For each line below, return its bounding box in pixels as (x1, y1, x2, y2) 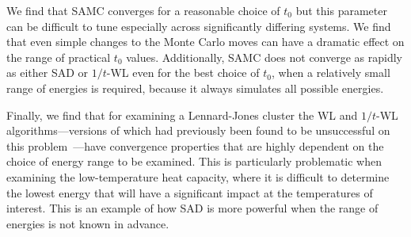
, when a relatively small (271, 64, 390, 81)
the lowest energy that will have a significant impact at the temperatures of (6, 184, 373, 201)
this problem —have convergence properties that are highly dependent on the (6, 137, 384, 154)
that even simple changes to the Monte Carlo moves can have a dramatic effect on (6, 33, 405, 50)
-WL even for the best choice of (106, 64, 260, 81)
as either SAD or (6, 64, 89, 81)
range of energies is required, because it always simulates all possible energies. (6, 79, 384, 96)
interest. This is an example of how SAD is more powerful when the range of (6, 200, 379, 216)
